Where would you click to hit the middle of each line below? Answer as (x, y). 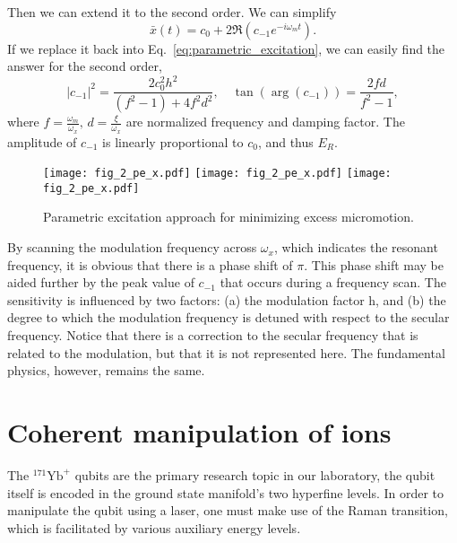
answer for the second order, (85, 66)
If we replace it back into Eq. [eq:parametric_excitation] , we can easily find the (226, 48)
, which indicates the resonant (356, 247)
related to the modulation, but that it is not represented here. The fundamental (226, 352)
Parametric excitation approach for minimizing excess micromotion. (228, 217)
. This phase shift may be (374, 264)
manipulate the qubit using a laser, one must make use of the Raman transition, (228, 510)
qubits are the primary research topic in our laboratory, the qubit (255, 474)
